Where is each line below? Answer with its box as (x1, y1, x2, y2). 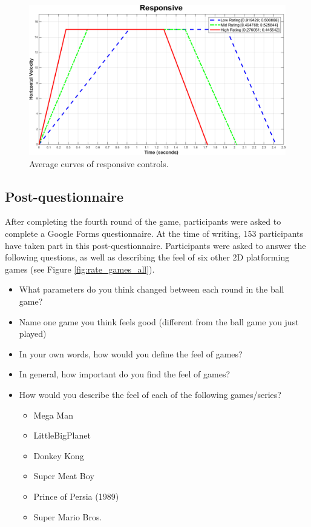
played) (19, 327, 47, 340)
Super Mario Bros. (33, 510, 102, 523)
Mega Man (33, 408, 73, 421)
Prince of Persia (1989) (33, 489, 119, 502)
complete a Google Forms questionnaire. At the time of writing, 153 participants (5, 227, 304, 239)
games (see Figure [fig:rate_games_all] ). (5, 262, 155, 275)
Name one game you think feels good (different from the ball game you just (19, 315, 299, 328)
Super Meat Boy (33, 469, 94, 482)
